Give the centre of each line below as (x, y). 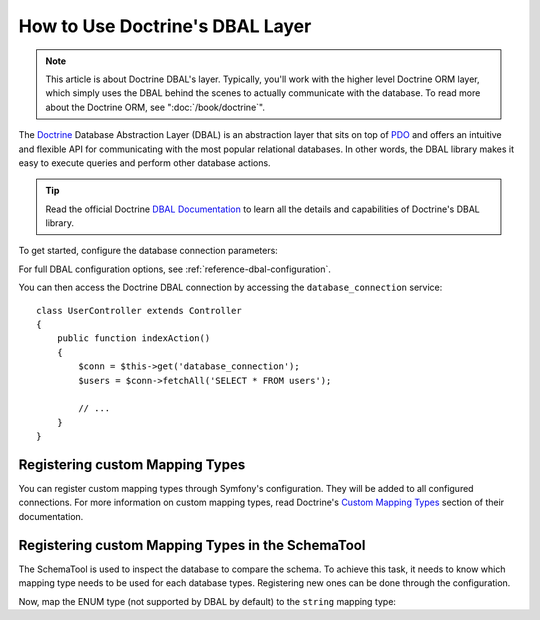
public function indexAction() (133, 338)
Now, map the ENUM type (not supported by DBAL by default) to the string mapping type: (207, 601)
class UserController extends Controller (139, 310)
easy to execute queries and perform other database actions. (144, 162)
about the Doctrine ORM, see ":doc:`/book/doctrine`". (155, 107)
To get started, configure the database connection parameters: (148, 251)
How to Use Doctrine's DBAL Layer (165, 26)
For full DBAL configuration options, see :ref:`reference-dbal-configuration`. (175, 269)
